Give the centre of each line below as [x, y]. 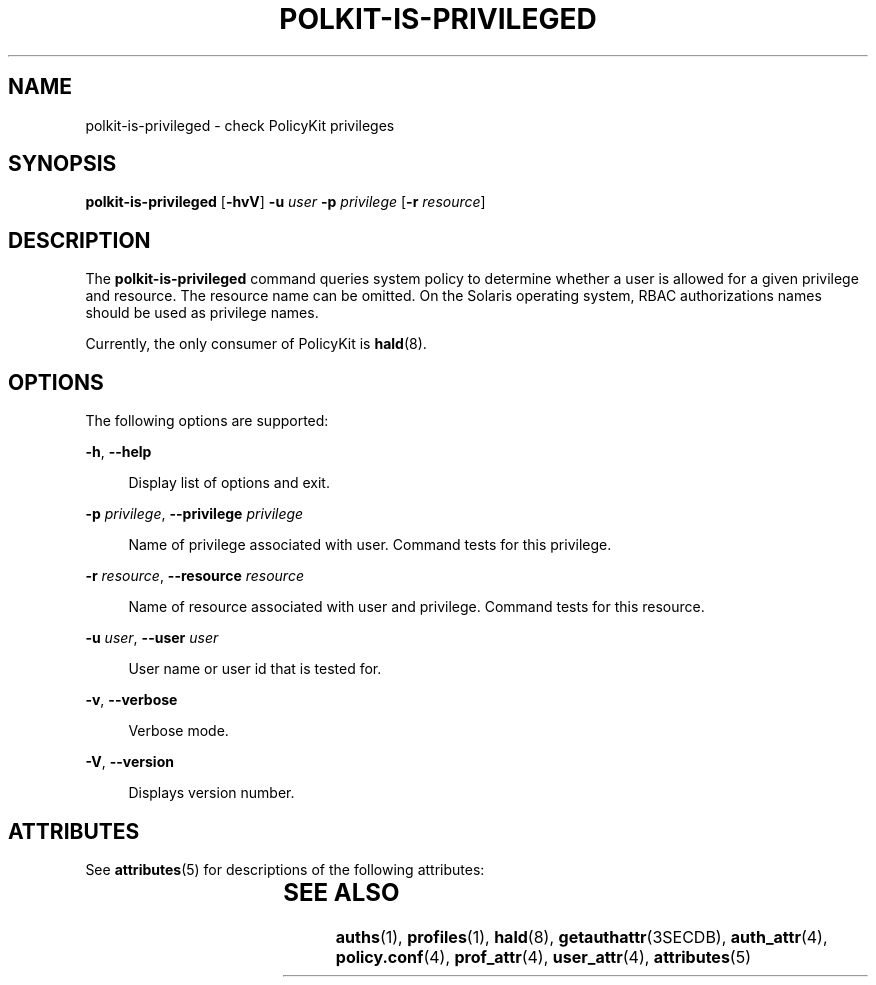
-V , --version [129, 762]
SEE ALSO [341, 892]
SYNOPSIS [62, 164]
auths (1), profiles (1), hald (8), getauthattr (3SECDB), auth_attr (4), [581, 936]
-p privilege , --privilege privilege [194, 514]
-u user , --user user [152, 638]
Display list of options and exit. [229, 483]
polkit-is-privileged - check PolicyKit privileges [240, 125]
